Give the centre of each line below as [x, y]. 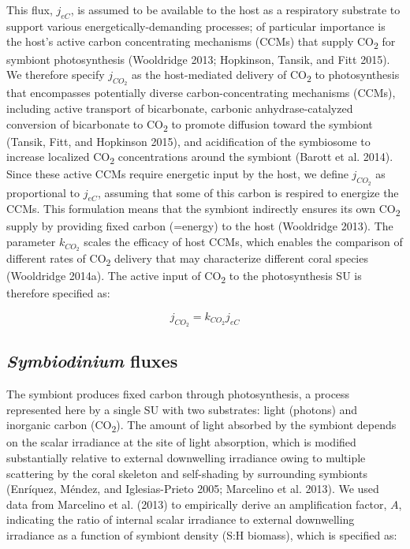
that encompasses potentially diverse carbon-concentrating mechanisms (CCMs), [201, 93]
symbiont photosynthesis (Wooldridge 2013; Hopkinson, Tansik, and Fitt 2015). [198, 59]
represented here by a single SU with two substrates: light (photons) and [182, 409]
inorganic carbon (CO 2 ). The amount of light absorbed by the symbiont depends [201, 426]
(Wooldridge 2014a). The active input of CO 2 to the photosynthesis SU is [184, 276]
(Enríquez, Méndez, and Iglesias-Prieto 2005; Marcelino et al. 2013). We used [193, 489]
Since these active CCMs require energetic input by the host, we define [177, 174]
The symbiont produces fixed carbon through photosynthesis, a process [178, 394]
